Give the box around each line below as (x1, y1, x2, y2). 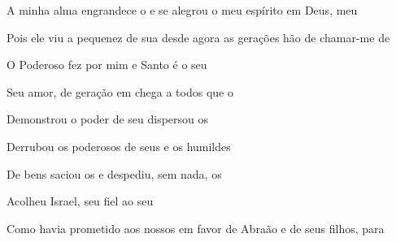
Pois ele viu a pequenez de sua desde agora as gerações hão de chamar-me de (7, 28, 390, 45)
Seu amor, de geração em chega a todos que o (7, 83, 233, 100)
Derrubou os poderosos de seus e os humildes (7, 137, 231, 154)
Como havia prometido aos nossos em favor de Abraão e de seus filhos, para (7, 219, 385, 236)
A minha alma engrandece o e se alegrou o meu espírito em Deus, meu (7, 2, 358, 18)
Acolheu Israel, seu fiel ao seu (7, 192, 154, 210)
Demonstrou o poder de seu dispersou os (7, 110, 209, 127)
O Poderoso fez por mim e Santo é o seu (7, 56, 207, 73)
